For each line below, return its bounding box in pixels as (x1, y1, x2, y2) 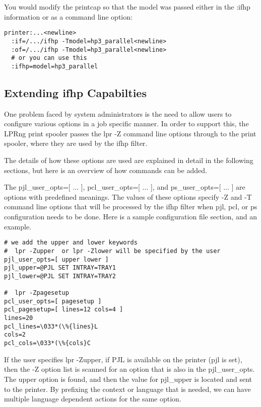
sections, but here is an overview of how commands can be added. (4, 165, 207, 175)
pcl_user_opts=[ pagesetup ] (4, 297, 102, 305)
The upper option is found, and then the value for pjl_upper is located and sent (4, 373, 252, 384)
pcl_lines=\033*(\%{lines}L (4, 322, 98, 330)
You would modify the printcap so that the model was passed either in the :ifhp (4, 2, 250, 12)
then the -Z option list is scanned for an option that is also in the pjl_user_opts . (4, 364, 255, 374)
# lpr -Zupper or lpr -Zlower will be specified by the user (4, 247, 221, 255)
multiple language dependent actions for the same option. (4, 393, 181, 404)
